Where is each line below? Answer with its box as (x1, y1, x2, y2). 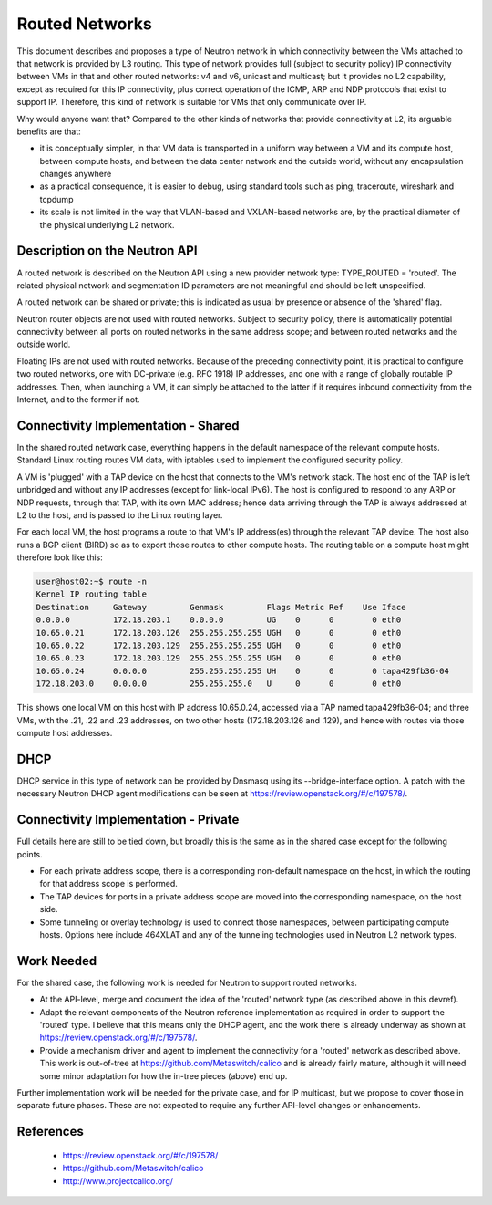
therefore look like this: (16, 552, 104, 563)
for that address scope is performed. (39, 878, 178, 889)
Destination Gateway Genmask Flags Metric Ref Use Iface (36, 602, 406, 612)
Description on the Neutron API (16, 243, 198, 259)
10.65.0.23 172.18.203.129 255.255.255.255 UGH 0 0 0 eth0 (36, 653, 402, 663)
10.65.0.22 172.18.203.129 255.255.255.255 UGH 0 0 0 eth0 (36, 640, 402, 651)
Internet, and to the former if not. (16, 394, 140, 405)
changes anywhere (39, 169, 112, 180)
